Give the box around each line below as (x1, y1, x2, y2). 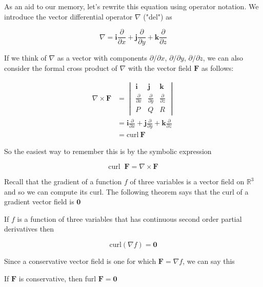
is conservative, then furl (18, 273, 96, 283)
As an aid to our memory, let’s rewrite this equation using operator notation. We (4, 1, 259, 11)
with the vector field (128, 62, 192, 73)
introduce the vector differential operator (4, 11, 133, 22)
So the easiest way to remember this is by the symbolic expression (4, 146, 212, 157)
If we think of (4, 52, 47, 63)
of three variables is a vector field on (130, 176, 245, 187)
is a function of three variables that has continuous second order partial (17, 213, 242, 224)
